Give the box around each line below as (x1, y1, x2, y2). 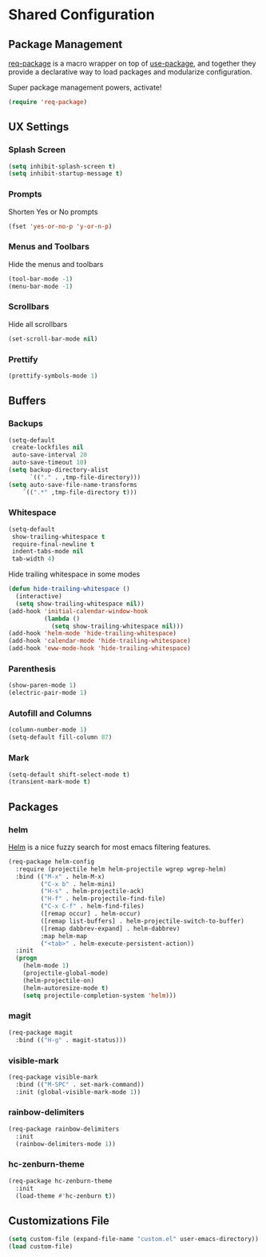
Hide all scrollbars (8, 319, 68, 329)
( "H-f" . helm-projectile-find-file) (40, 895, 166, 903)
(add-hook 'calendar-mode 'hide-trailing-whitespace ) (8, 637, 192, 645)
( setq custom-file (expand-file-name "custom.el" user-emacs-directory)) (8, 1235, 260, 1243)
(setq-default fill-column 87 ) (8, 733, 113, 741)
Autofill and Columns (8, 708, 92, 719)
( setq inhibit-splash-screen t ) (8, 162, 116, 170)
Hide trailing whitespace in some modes (8, 569, 141, 579)
